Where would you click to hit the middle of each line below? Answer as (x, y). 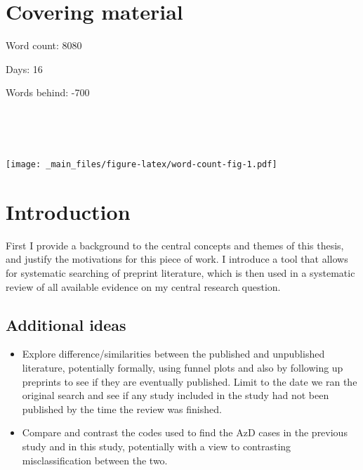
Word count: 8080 (44, 45)
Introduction (68, 211)
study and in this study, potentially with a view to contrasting (157, 446)
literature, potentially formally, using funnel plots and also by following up (183, 368)
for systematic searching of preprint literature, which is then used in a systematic (180, 273)
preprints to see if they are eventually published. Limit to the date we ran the (190, 381)
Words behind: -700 (48, 92)
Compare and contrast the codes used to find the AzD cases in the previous (185, 432)
